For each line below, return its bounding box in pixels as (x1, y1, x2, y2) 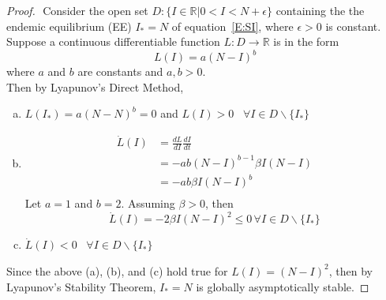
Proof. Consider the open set (6, 2, 148, 18)
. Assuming (121, 195, 175, 212)
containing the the (275, 2, 365, 18)
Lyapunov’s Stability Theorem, (6, 278, 156, 294)
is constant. (325, 17, 381, 34)
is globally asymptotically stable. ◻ (196, 278, 369, 294)
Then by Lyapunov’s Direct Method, (6, 78, 184, 95)
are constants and (77, 63, 163, 80)
